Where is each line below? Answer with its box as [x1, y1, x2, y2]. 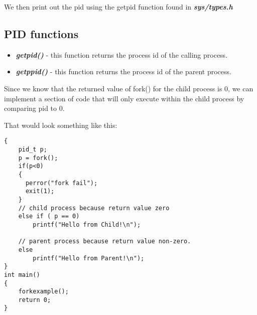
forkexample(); [18, 288, 69, 295]
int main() [4, 271, 40, 278]
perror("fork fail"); [25, 179, 98, 187]
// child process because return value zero [18, 204, 170, 212]
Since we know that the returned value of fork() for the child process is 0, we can [4, 83, 253, 93]
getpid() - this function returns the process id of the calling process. [16, 49, 228, 60]
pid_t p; [18, 146, 47, 153]
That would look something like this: [4, 119, 117, 130]
